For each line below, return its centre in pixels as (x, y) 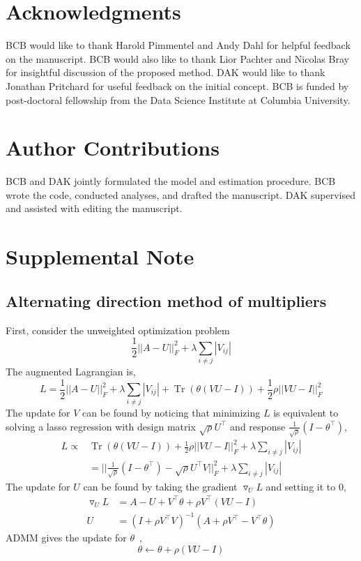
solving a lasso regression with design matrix (101, 426)
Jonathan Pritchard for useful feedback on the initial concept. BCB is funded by (177, 85)
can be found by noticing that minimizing (171, 413)
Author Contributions (113, 148)
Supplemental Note (100, 256)
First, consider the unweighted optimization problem (118, 330)
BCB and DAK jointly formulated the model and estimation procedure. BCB (171, 181)
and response (258, 426)
